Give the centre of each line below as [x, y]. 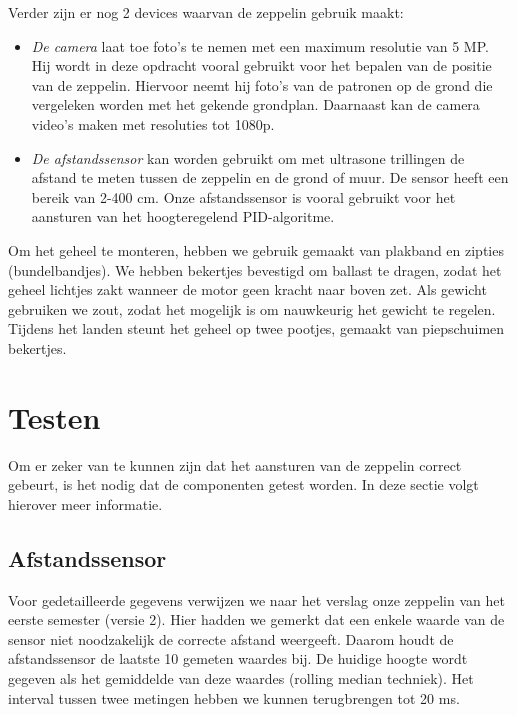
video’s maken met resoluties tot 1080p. [153, 123]
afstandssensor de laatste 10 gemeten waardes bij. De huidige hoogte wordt [238, 658]
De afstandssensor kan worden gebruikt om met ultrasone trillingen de [248, 157]
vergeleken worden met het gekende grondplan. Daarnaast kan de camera [255, 104]
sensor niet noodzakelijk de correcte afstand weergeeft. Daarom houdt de [231, 638]
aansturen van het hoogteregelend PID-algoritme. [183, 216]
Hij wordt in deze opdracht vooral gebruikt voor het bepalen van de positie [261, 65]
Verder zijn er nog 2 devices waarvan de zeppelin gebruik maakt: [206, 12]
